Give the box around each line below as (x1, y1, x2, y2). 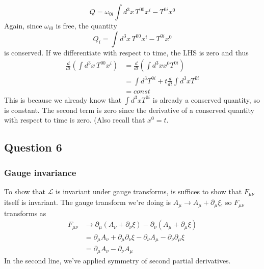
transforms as (4, 207, 46, 218)
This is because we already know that (4, 94, 122, 105)
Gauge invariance (4, 166, 76, 178)
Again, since (4, 20, 42, 31)
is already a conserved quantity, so (152, 94, 260, 105)
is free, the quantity (56, 20, 117, 31)
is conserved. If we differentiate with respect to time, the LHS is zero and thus (4, 47, 249, 57)
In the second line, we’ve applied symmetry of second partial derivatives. (4, 255, 231, 266)
